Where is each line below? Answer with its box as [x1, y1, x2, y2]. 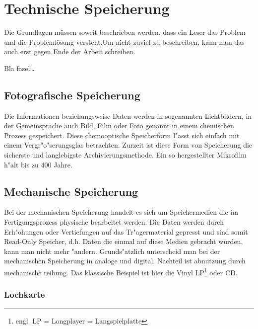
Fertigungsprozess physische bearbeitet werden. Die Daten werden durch [4, 217, 224, 227]
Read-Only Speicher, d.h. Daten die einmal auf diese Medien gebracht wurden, [4, 236, 243, 247]
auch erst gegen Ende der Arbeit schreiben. [4, 46, 135, 57]
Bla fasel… [4, 63, 35, 73]
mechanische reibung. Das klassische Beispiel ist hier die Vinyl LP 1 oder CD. [4, 266, 238, 277]
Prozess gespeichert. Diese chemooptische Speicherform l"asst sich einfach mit [4, 130, 240, 140]
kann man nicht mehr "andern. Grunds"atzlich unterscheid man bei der [4, 246, 220, 256]
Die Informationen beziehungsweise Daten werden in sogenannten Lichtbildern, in [4, 110, 252, 121]
